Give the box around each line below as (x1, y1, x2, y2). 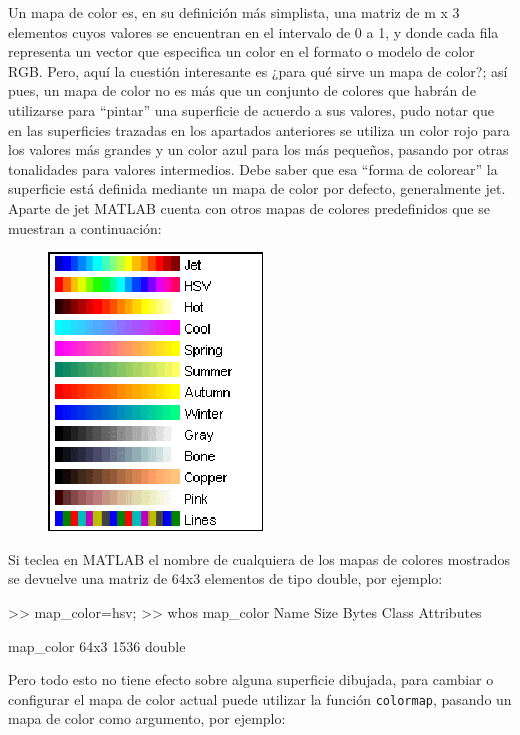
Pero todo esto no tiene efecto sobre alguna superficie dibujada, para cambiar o (8, 669, 494, 690)
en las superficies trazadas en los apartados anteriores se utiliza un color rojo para (8, 119, 510, 140)
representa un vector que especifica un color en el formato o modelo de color (8, 41, 475, 62)
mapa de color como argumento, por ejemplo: (8, 708, 286, 729)
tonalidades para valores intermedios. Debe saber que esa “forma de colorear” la (8, 158, 498, 179)
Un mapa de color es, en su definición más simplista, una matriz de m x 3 (8, 2, 460, 22)
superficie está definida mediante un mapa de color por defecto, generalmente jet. (8, 178, 506, 199)
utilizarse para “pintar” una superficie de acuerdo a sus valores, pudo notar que (8, 99, 495, 120)
